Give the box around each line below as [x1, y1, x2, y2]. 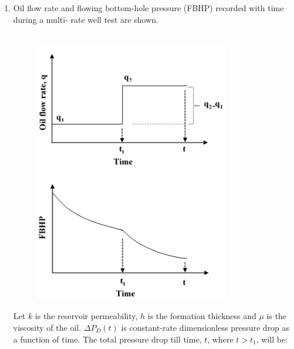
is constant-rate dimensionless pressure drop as [121, 321, 290, 333]
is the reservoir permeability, [35, 310, 138, 322]
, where [207, 333, 234, 345]
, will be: [256, 333, 288, 345]
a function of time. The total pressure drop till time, [13, 333, 202, 345]
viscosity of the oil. [13, 321, 82, 333]
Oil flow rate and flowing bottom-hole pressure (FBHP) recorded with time [13, 2, 284, 13]
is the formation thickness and [147, 310, 256, 322]
